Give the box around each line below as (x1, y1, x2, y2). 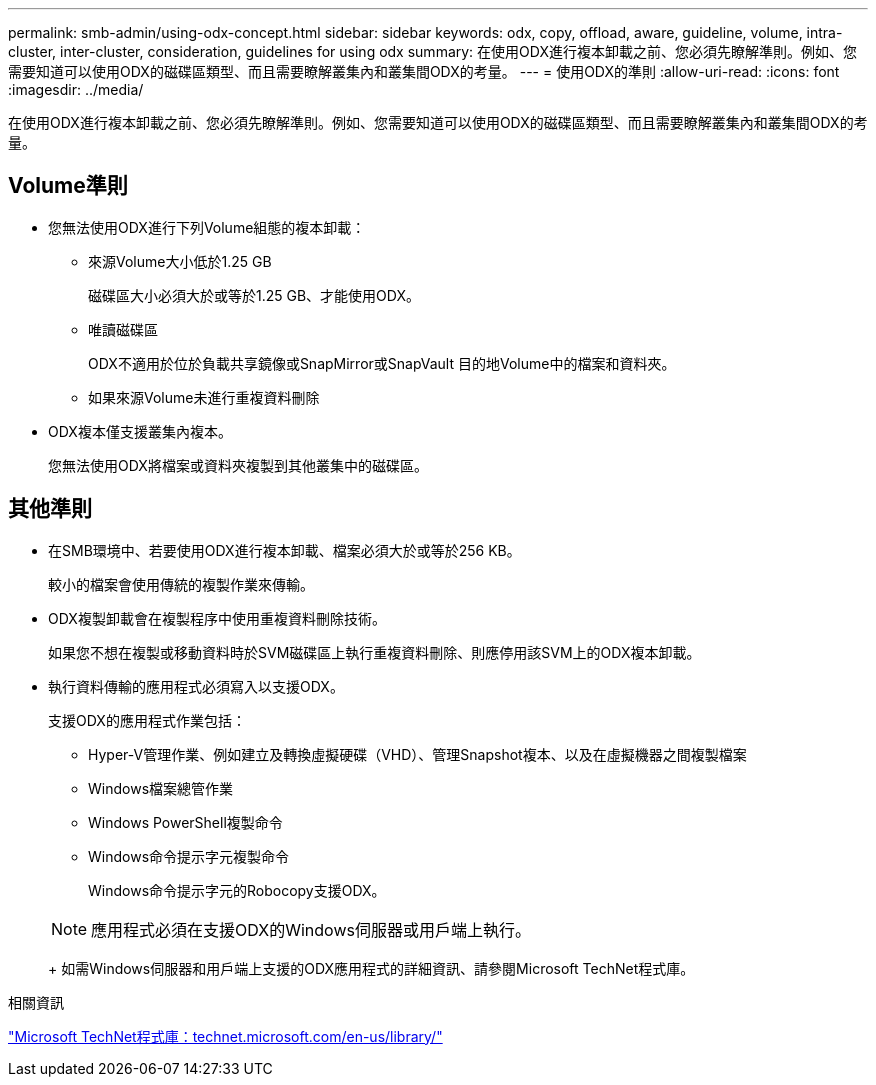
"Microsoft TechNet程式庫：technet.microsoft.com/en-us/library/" (8, 1027, 443, 1045)
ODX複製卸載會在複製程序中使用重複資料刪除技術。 (48, 609, 386, 627)
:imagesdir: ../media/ (8, 81, 144, 98)
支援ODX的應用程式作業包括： (48, 711, 246, 729)
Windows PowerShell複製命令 (88, 813, 283, 831)
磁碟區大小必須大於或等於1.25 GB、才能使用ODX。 (88, 286, 420, 304)
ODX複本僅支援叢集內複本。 (48, 422, 232, 440)
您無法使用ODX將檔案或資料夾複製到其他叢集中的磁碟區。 (48, 456, 428, 474)
